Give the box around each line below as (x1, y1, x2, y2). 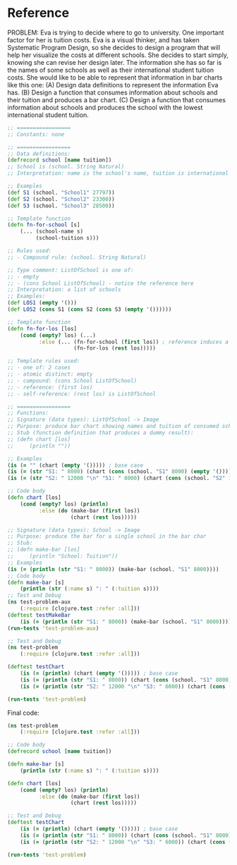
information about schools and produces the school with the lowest (7, 103, 203, 111)
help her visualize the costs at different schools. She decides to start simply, (7, 51, 229, 59)
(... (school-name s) (20, 228, 83, 235)
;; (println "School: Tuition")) (7, 553, 119, 560)
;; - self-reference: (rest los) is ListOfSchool (7, 390, 157, 398)
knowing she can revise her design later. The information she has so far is (7, 58, 222, 66)
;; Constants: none (7, 130, 65, 138)
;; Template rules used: (7, 357, 80, 364)
